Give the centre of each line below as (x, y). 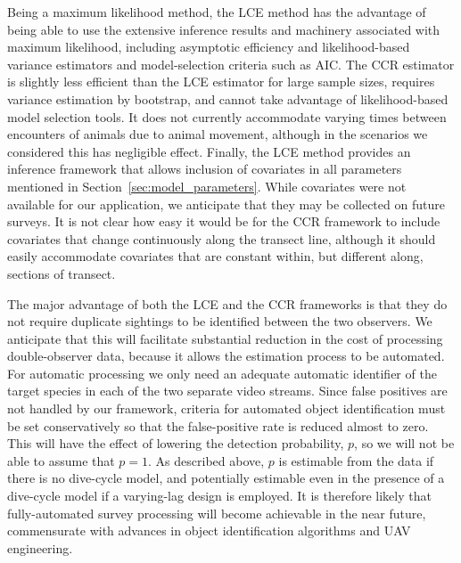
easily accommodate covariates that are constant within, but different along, (215, 256)
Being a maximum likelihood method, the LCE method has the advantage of (217, 12)
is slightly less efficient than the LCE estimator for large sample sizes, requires (221, 82)
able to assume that (61, 460)
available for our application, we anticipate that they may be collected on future (226, 204)
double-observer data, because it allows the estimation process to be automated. (226, 356)
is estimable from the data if (356, 460)
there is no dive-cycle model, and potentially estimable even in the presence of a (226, 478)
